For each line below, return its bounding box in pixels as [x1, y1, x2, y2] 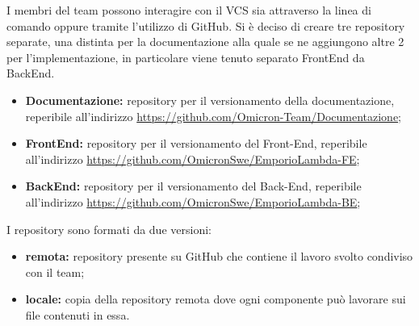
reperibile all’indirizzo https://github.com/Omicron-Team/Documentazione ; [25, 107, 402, 124]
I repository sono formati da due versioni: [6, 220, 212, 237]
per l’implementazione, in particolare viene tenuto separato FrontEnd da [6, 48, 365, 65]
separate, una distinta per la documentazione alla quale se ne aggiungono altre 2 [6, 33, 404, 50]
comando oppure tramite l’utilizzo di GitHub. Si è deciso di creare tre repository [6, 17, 405, 34]
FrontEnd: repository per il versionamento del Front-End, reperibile [25, 135, 367, 152]
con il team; [25, 263, 85, 280]
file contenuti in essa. [25, 306, 130, 323]
